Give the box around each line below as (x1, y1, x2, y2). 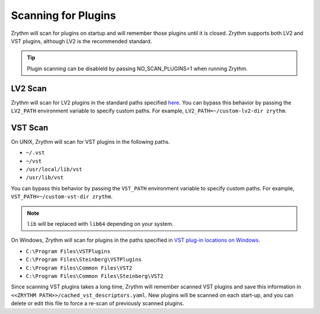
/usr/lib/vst (25, 174, 64, 181)
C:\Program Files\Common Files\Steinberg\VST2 (25, 273, 164, 279)
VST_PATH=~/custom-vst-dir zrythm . (11, 193, 113, 200)
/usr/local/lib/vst (25, 166, 82, 173)
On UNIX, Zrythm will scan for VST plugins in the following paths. (11, 138, 170, 145)
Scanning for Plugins (11, 9, 116, 22)
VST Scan (11, 122, 49, 132)
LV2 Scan (11, 83, 47, 93)
